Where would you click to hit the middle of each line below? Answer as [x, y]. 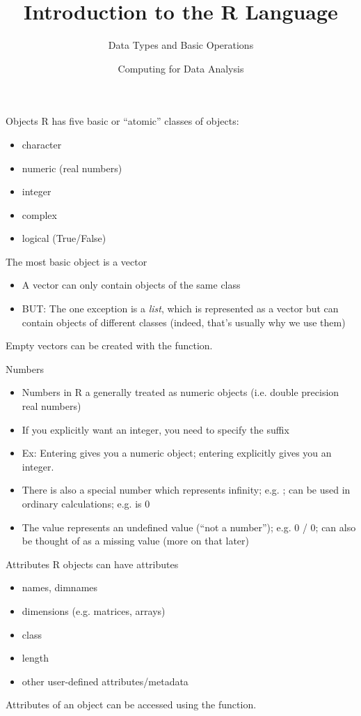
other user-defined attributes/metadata [105, 681]
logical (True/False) [64, 238]
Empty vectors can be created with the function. [109, 345]
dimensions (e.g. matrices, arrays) [94, 610]
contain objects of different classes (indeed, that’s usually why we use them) [184, 322]
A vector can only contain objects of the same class [131, 285]
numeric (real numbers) [72, 168]
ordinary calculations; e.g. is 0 [86, 503]
